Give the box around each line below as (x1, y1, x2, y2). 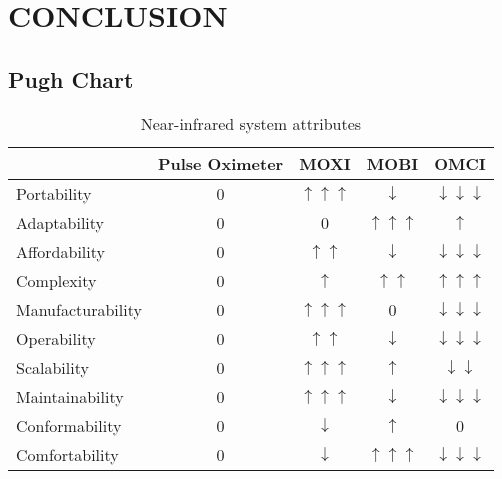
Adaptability (16, 210, 105, 234)
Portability (16, 181, 92, 205)
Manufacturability (16, 297, 142, 321)
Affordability (16, 239, 105, 263)
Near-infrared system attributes (140, 111, 362, 135)
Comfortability (16, 442, 119, 466)
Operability (16, 326, 96, 350)
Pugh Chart (8, 63, 134, 94)
